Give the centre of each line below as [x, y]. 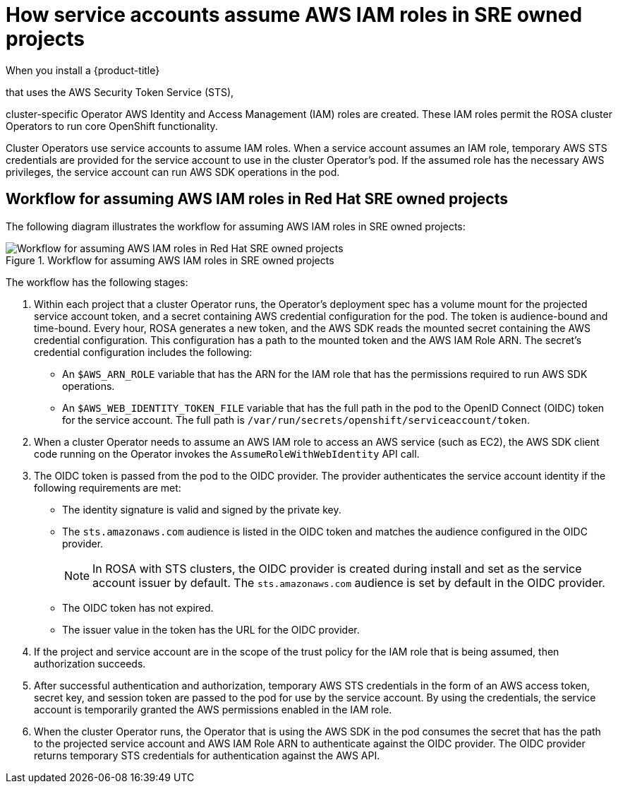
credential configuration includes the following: [143, 352]
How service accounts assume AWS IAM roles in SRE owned [294, 15]
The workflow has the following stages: [97, 282]
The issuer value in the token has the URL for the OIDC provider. [211, 629]
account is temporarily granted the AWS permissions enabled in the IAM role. [213, 709]
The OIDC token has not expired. [138, 607]
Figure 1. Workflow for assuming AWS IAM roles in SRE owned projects [170, 260]
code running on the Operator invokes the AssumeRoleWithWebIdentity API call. [227, 453]
